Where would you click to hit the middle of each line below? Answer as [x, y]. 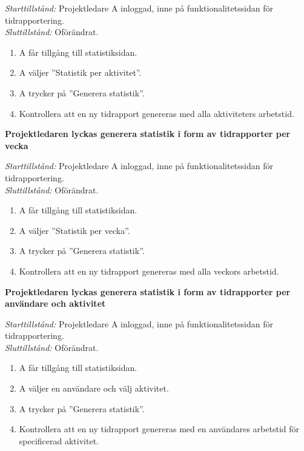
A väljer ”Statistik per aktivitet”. [80, 72]
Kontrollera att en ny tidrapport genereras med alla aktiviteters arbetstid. [157, 113]
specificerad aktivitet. [59, 440]
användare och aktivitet [55, 303]
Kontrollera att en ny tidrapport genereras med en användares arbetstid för [159, 429]
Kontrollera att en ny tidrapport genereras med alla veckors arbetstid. [149, 271]
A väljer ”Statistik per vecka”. [74, 230]
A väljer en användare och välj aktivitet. [94, 388]
